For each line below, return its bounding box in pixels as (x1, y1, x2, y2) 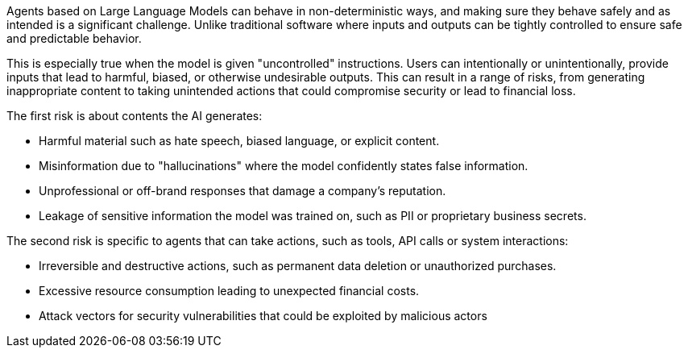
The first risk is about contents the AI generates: (6, 109, 263, 123)
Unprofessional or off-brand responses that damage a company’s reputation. (39, 184, 446, 198)
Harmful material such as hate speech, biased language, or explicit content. (39, 134, 440, 148)
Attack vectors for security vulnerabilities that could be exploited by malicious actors (39, 309, 487, 323)
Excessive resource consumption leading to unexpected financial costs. (39, 284, 420, 298)
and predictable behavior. (6, 31, 142, 45)
